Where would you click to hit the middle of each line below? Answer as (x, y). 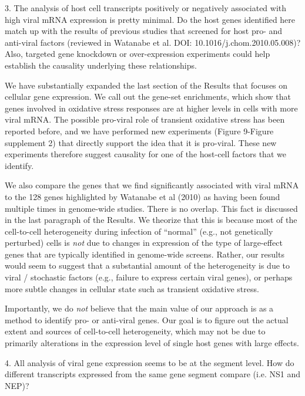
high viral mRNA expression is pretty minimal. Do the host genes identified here (150, 19)
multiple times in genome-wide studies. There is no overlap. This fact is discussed (151, 208)
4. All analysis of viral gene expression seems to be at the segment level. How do (150, 362)
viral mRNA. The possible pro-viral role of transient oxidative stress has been (145, 119)
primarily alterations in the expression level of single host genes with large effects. (152, 343)
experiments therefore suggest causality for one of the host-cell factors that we (145, 154)
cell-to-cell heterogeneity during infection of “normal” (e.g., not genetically (139, 231)
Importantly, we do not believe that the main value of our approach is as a (139, 308)
